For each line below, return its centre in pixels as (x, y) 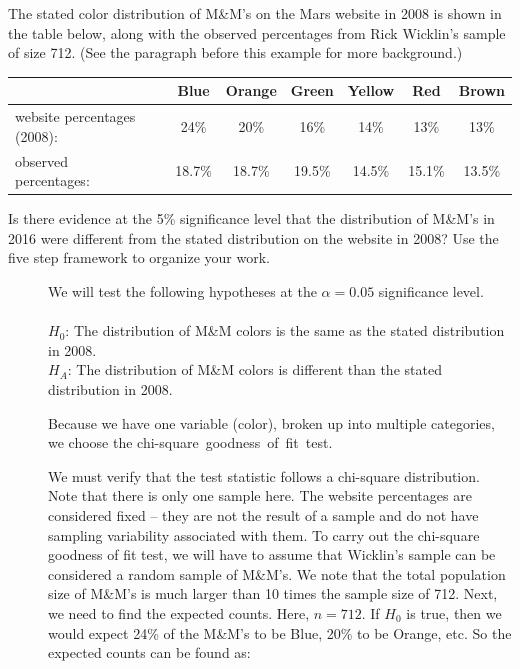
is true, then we (454, 612)
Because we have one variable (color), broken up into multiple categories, (271, 422)
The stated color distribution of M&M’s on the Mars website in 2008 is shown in (255, 13)
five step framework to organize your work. (139, 257)
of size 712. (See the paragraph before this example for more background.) (235, 52)
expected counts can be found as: (149, 652)
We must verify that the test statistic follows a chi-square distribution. (264, 475)
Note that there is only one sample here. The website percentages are (260, 495)
